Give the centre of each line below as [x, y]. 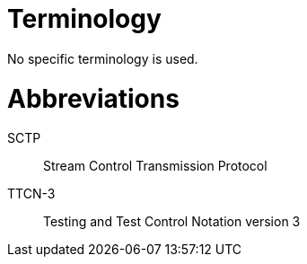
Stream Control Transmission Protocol [155, 166]
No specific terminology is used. [103, 58]
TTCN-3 [31, 194]
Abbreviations [93, 98]
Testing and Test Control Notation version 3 [172, 222]
